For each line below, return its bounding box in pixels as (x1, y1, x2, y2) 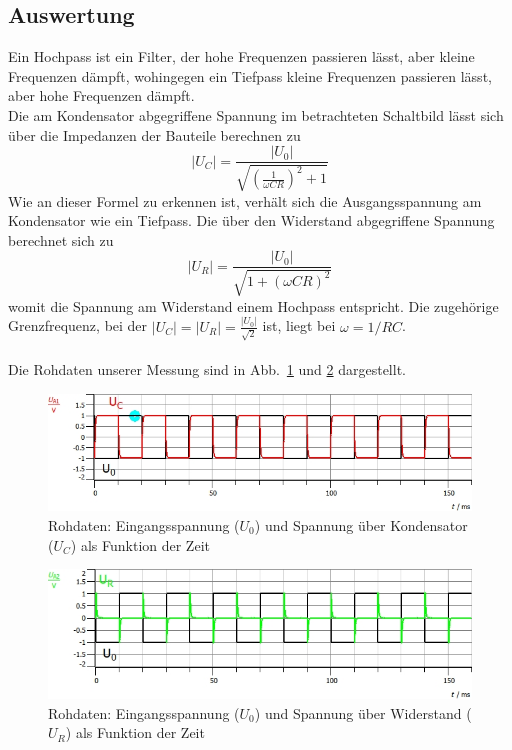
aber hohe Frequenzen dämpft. (8, 85, 195, 106)
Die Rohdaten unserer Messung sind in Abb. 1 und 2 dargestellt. (8, 359, 406, 380)
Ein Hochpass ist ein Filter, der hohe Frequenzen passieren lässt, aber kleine (8, 46, 475, 67)
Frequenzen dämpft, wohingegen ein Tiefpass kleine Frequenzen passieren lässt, (8, 65, 492, 86)
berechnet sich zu (8, 229, 114, 250)
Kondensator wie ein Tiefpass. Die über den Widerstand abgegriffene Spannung (8, 210, 495, 231)
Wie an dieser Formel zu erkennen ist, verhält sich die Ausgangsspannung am (8, 190, 482, 211)
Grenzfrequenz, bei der (8, 315, 148, 336)
